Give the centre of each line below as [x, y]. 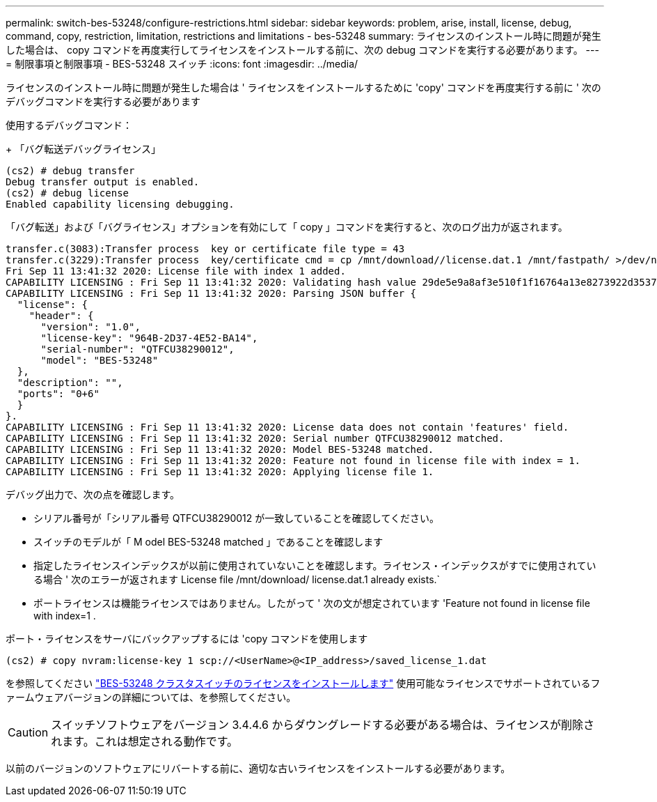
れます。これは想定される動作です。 [145, 741]
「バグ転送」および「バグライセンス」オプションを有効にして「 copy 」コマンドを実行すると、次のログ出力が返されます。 [287, 227]
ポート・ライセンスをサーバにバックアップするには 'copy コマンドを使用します [187, 639]
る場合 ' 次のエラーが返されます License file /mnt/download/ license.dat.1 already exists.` [237, 579]
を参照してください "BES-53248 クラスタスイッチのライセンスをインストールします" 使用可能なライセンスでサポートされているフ [303, 683]
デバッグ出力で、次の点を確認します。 [93, 494]
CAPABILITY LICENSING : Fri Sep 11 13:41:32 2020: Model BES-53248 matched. [220, 449]
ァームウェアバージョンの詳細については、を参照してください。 [151, 697]
